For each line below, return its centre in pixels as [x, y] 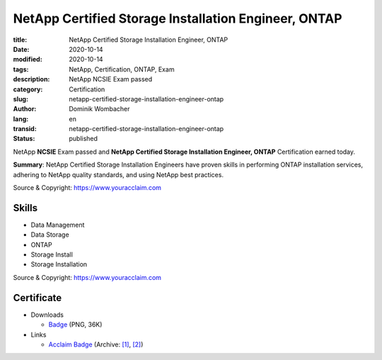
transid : [25, 129]
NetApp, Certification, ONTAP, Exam [122, 69]
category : [28, 89]
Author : [25, 109]
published [83, 139]
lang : [21, 119]
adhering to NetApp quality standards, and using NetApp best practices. [118, 174]
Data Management [58, 225]
